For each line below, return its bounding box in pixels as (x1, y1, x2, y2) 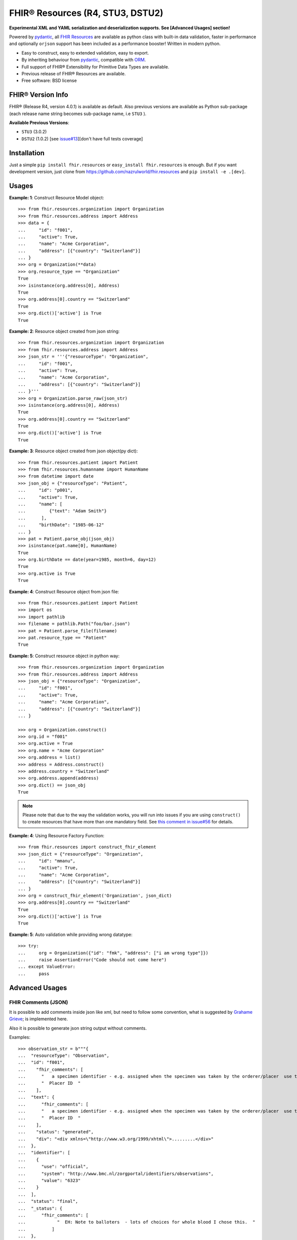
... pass (18, 971, 49, 977)
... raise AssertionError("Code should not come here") (18, 957, 167, 963)
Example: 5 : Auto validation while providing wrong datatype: (9, 931, 133, 937)
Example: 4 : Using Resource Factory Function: (9, 832, 104, 838)
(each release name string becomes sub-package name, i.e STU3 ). (9, 111, 147, 117)
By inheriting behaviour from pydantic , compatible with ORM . (21, 57, 146, 63)
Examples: (9, 1034, 31, 1040)
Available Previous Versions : (9, 120, 69, 125)
